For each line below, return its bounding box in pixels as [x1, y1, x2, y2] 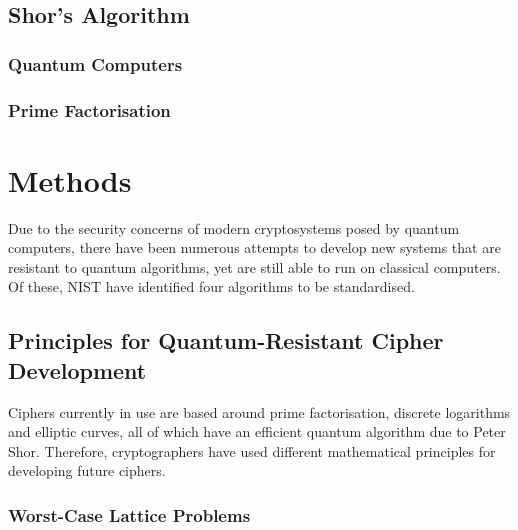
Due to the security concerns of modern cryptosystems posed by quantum [8, 217, 460, 238]
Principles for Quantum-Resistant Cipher [8, 325, 444, 356]
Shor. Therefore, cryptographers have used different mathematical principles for [8, 440, 496, 461]
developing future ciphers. [8, 460, 166, 481]
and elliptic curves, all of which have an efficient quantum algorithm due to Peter [8, 421, 506, 442]
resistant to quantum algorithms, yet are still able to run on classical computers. [8, 256, 501, 277]
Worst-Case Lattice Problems [8, 502, 251, 527]
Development [8, 354, 147, 385]
